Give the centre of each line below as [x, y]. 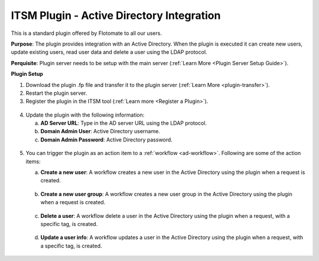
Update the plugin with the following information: [85, 115]
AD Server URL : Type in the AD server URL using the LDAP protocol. [123, 123]
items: [33, 161]
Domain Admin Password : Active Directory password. [106, 140]
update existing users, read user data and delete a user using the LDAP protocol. [109, 52]
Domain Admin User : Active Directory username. [100, 131]
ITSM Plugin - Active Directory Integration [116, 15]
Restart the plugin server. [56, 93]
